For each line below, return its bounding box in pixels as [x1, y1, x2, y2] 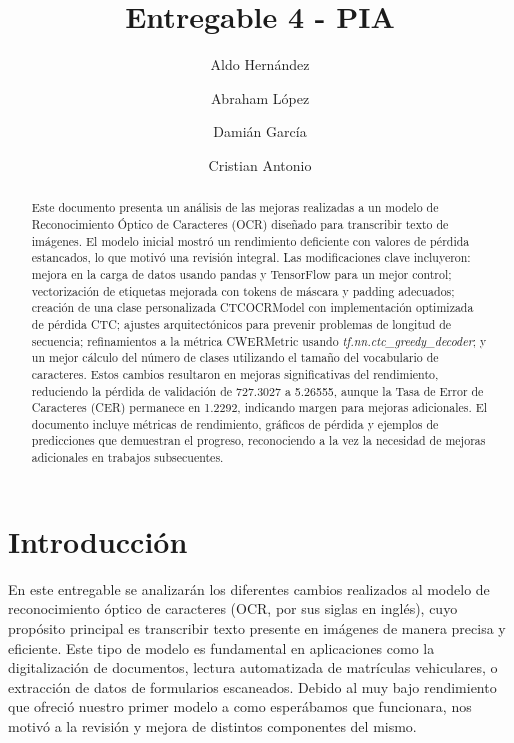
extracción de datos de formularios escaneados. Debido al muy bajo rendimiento [8, 676, 497, 697]
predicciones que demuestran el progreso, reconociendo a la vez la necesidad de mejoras [31, 432, 486, 449]
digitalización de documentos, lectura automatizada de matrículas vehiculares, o [8, 657, 498, 678]
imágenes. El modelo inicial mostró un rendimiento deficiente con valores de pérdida [31, 232, 470, 249]
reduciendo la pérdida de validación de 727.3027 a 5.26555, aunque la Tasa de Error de [31, 382, 484, 399]
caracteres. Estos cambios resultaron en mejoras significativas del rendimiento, [31, 365, 439, 382]
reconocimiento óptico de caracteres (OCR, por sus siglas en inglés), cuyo [8, 598, 458, 619]
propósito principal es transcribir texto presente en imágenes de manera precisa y [8, 617, 506, 638]
